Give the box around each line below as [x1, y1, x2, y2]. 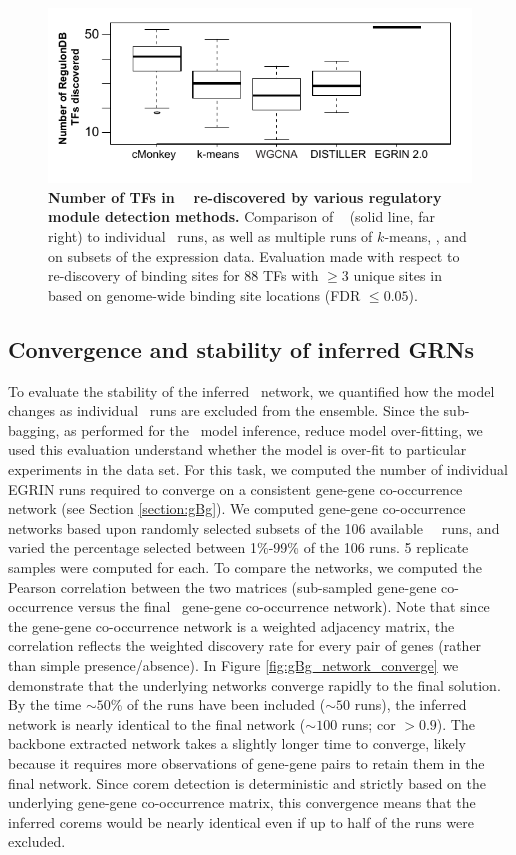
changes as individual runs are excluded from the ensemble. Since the [8, 400, 439, 421]
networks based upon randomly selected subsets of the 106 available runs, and [8, 517, 500, 538]
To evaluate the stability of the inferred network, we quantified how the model [8, 380, 495, 401]
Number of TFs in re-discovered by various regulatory [48, 186, 442, 207]
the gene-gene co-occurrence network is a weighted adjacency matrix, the [8, 615, 455, 636]
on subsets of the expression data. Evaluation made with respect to [48, 245, 460, 266]
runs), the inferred [354, 694, 467, 715]
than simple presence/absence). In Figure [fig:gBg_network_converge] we [8, 654, 459, 675]
